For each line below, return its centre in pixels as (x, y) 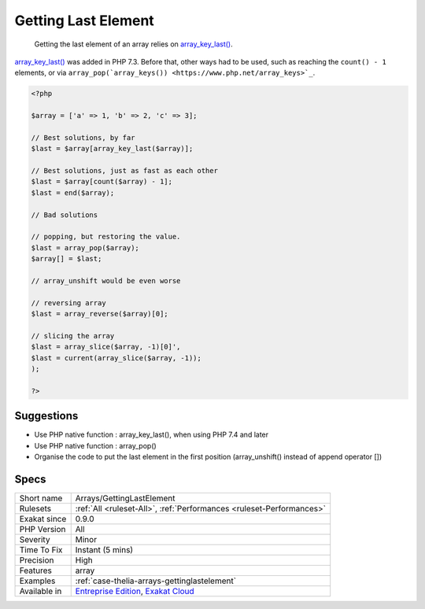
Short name (41, 498)
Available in (41, 592)
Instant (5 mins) (104, 550)
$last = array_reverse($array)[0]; (100, 314)
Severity (35, 540)
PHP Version (42, 530)
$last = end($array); (73, 192)
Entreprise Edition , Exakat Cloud (135, 592)
